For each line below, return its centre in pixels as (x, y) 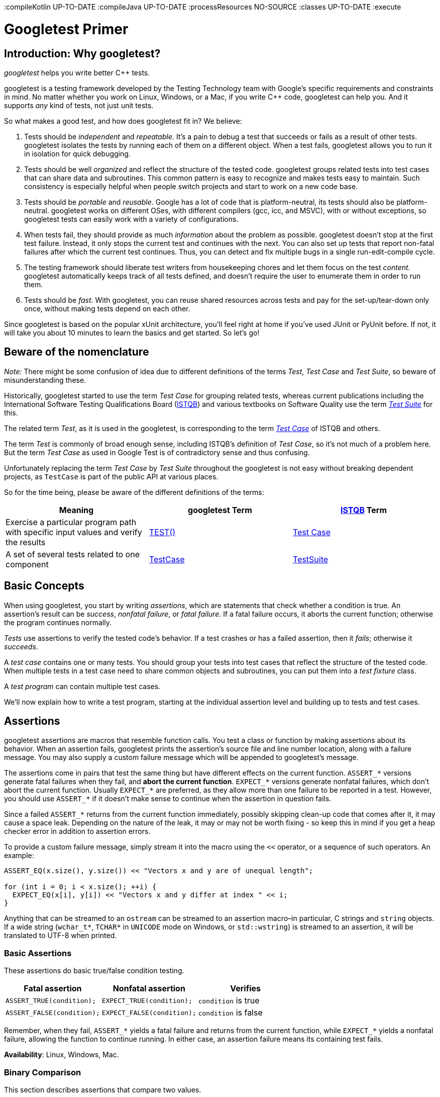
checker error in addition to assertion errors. (77, 831)
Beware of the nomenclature (77, 352)
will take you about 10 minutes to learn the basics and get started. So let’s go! (132, 332)
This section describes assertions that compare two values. (103, 1089)
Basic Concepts (44, 586)
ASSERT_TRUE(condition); (51, 1000)
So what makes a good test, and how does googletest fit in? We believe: (123, 121)
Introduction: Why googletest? (82, 53)
